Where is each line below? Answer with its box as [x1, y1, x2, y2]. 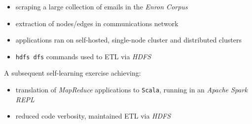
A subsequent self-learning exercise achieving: [4, 68, 141, 78]
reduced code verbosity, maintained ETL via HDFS [15, 111, 171, 121]
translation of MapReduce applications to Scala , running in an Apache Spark [15, 84, 248, 95]
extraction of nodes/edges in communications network [15, 18, 179, 28]
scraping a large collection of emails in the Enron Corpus [15, 1, 188, 11]
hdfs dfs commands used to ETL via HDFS [15, 51, 151, 61]
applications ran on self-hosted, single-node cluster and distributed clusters [15, 35, 242, 45]
